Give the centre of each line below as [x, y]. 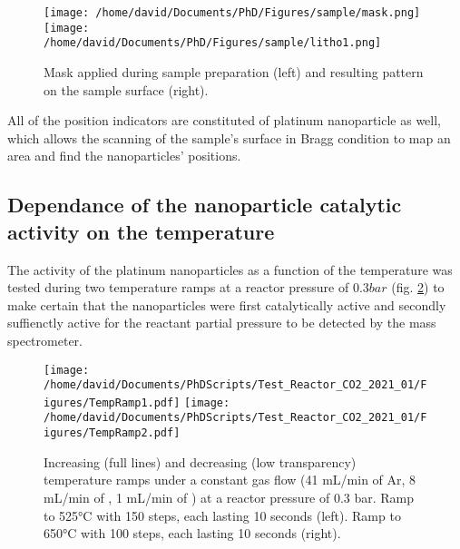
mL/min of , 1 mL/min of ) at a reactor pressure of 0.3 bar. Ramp [229, 497]
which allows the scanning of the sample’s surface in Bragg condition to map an [229, 137]
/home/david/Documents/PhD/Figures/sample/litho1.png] [213, 43]
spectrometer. [45, 340]
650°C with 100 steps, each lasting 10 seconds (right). [192, 533]
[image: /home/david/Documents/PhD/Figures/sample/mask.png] [232, 13]
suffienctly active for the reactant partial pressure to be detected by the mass [222, 323]
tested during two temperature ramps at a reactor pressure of [178, 287]
